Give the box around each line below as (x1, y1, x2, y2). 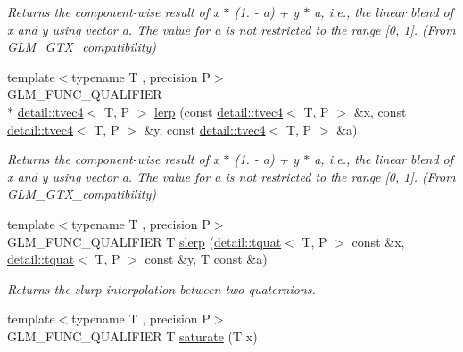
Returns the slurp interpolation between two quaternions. (7, 279, 316, 298)
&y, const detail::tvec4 (144, 119, 266, 138)
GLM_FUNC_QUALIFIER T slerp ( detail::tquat (7, 232, 282, 250)
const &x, (351, 232, 405, 250)
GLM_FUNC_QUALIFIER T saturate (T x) (7, 326, 258, 345)
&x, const (353, 102, 407, 120)
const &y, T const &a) (145, 250, 268, 268)
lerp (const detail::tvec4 (154, 102, 284, 120)
